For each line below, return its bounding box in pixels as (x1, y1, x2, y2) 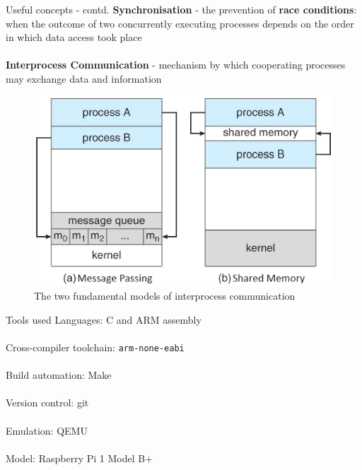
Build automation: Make (6, 368, 112, 382)
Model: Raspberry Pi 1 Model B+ (6, 450, 153, 465)
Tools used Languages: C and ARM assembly (6, 312, 202, 327)
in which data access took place (6, 30, 142, 45)
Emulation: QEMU (6, 423, 88, 437)
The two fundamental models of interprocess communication (34, 288, 296, 303)
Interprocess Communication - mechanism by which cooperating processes (6, 57, 346, 72)
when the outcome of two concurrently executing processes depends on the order (6, 16, 354, 30)
